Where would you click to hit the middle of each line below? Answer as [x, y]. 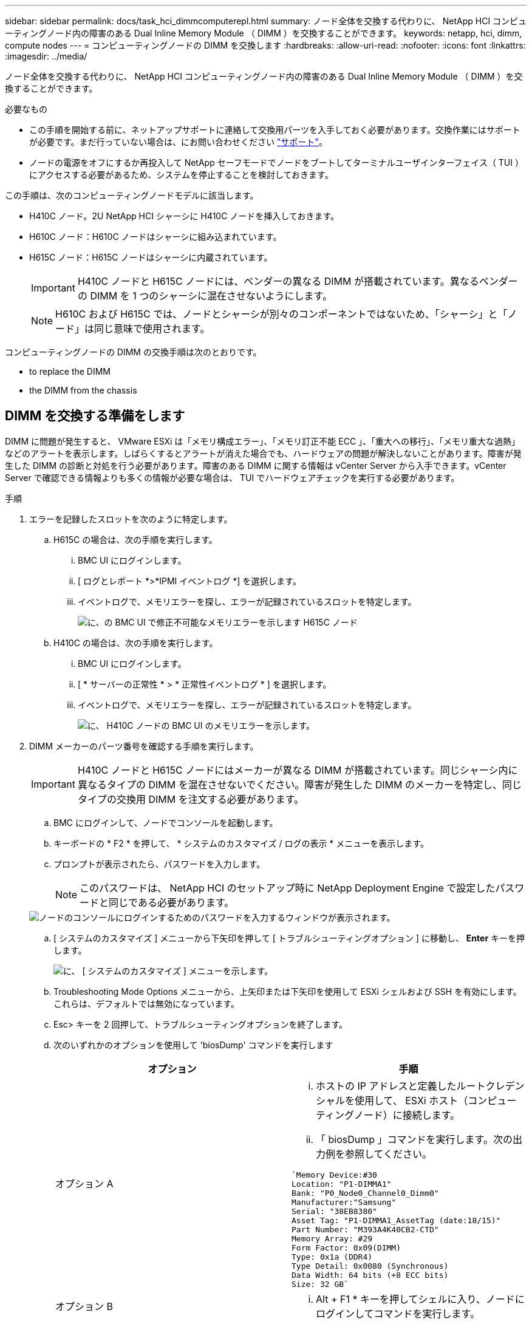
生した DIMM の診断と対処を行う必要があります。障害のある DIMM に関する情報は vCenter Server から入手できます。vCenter [256, 465]
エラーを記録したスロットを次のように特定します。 [131, 519]
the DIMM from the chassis [83, 390]
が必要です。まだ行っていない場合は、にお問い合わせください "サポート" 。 [178, 142]
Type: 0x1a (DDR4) [332, 1257]
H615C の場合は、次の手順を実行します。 [135, 539]
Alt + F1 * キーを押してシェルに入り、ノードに [420, 1299]
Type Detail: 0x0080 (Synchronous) [370, 1266]
